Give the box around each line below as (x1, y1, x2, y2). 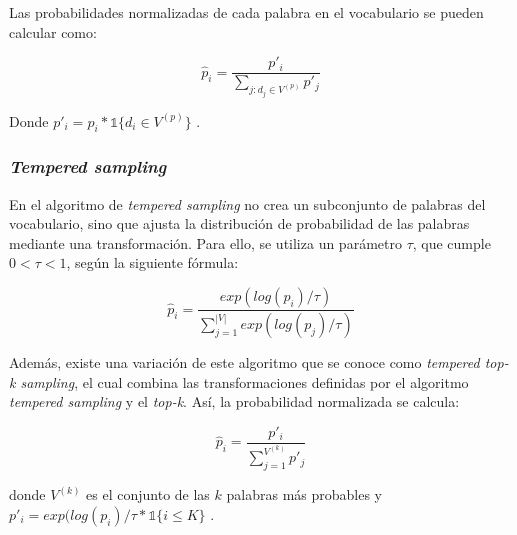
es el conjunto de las (86, 484, 210, 505)
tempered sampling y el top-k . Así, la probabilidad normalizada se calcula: (9, 391, 460, 412)
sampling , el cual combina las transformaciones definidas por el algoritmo (20, 371, 469, 392)
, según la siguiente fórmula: (66, 252, 239, 273)
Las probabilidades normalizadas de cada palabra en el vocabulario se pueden (9, 2, 484, 22)
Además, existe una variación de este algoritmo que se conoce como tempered (9, 351, 480, 372)
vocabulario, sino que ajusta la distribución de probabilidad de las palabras (9, 213, 470, 234)
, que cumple (412, 232, 491, 253)
